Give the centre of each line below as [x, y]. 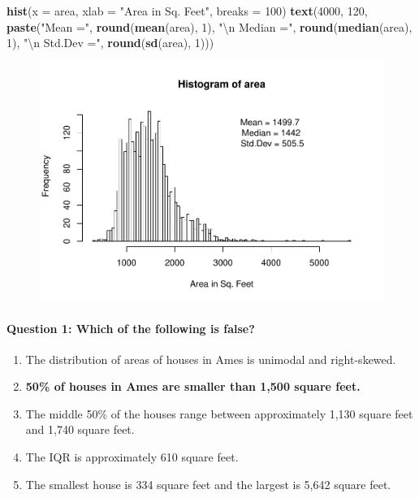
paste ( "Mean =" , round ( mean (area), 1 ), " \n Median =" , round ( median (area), [209, 26]
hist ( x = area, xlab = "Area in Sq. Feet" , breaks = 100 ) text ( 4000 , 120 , [187, 11]
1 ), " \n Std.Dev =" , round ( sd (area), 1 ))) [110, 43]
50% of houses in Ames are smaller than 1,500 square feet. [193, 386]
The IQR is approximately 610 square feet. [132, 457]
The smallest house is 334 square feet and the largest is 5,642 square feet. [208, 484]
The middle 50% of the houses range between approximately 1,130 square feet [219, 413]
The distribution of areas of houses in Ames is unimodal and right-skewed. [211, 359]
